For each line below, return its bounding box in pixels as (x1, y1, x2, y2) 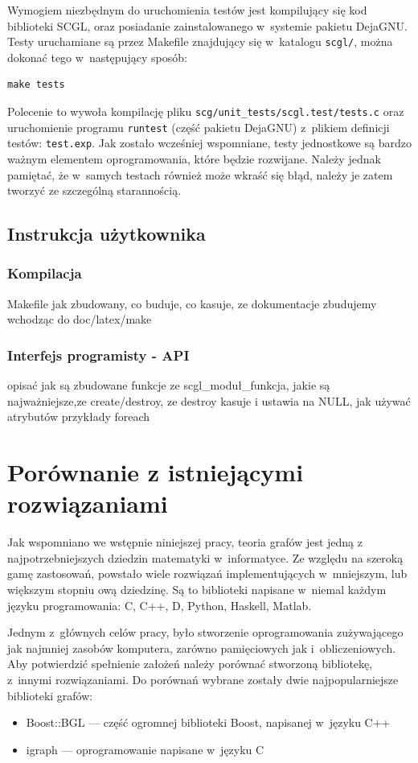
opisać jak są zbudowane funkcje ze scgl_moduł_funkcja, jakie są (7, 377, 330, 394)
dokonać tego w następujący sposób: (7, 48, 187, 65)
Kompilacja (7, 263, 82, 283)
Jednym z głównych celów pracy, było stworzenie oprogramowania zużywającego (7, 624, 404, 641)
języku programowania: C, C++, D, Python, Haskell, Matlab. (7, 596, 312, 613)
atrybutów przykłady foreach (7, 408, 150, 425)
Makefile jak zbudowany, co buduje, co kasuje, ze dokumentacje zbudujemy (7, 295, 377, 311)
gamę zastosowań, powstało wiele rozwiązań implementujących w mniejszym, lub (7, 565, 408, 582)
